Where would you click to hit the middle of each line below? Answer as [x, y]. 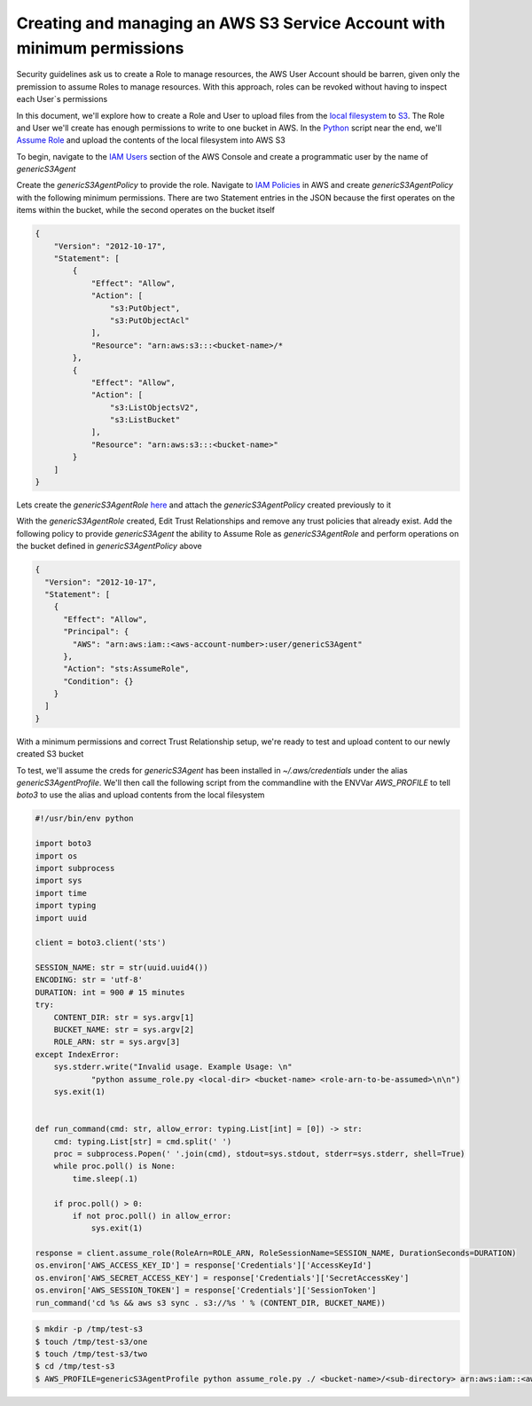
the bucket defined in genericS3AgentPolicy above [110, 546]
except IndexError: [77, 1054]
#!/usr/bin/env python [84, 819]
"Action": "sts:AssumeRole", [126, 669]
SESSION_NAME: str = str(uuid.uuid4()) [121, 968]
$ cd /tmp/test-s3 [75, 1367]
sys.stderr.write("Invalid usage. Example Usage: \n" [173, 1067]
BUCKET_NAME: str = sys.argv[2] [124, 1030]
